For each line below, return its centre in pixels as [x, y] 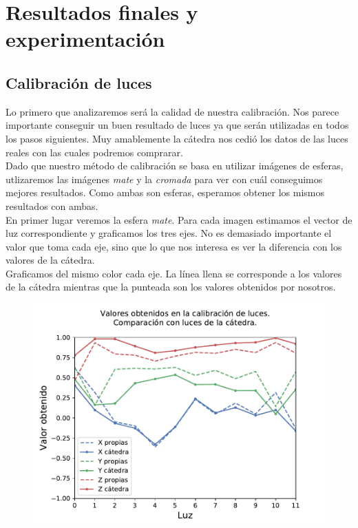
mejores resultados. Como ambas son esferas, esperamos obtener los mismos [165, 192]
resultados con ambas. [52, 205]
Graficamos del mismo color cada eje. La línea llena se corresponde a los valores [174, 273]
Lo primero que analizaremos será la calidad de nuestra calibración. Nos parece [172, 111]
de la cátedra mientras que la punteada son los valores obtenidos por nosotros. [171, 287]
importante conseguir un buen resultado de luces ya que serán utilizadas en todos [177, 125]
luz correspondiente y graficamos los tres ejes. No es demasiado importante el [169, 233]
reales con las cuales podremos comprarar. [94, 152]
